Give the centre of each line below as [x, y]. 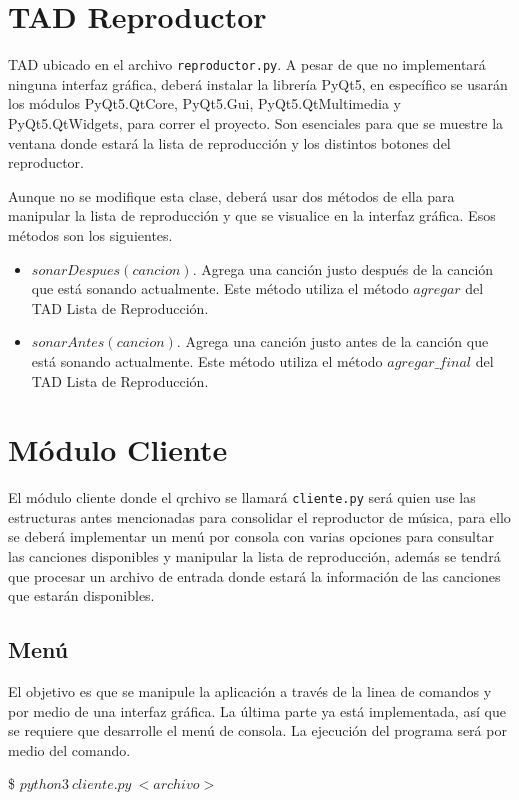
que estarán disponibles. [81, 595]
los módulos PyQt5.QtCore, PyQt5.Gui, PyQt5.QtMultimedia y [204, 103]
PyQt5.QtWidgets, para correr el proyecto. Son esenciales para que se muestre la [256, 122]
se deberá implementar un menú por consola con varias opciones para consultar [251, 536]
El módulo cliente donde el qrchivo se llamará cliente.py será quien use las [242, 497]
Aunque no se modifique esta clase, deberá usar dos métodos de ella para [231, 195]
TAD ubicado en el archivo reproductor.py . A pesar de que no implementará [247, 64]
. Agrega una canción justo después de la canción [343, 268]
